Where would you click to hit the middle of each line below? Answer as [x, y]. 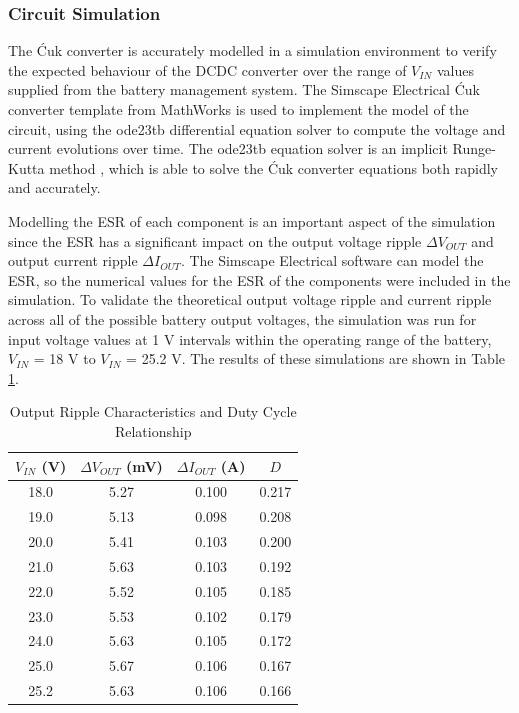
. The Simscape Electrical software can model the [332, 260]
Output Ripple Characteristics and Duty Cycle [153, 411]
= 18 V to [64, 358]
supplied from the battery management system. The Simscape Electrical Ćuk [244, 89]
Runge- [474, 148]
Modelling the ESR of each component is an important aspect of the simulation [252, 220]
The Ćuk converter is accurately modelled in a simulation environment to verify [252, 50]
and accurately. [54, 187]
